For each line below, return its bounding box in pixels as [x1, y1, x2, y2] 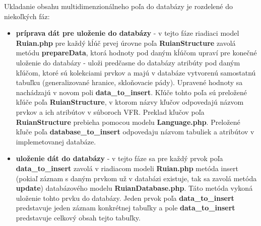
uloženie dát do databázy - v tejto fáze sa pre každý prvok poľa [16, 153, 223, 164]
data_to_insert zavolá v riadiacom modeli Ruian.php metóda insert [16, 163, 238, 173]
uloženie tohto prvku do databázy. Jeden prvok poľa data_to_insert [16, 192, 234, 203]
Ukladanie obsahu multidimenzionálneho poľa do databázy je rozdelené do [4, 1, 233, 11]
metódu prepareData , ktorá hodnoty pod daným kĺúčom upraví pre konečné [16, 47, 257, 58]
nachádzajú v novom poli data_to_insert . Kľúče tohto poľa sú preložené [16, 87, 247, 97]
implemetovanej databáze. [16, 136, 96, 146]
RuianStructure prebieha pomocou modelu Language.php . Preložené [16, 116, 240, 127]
